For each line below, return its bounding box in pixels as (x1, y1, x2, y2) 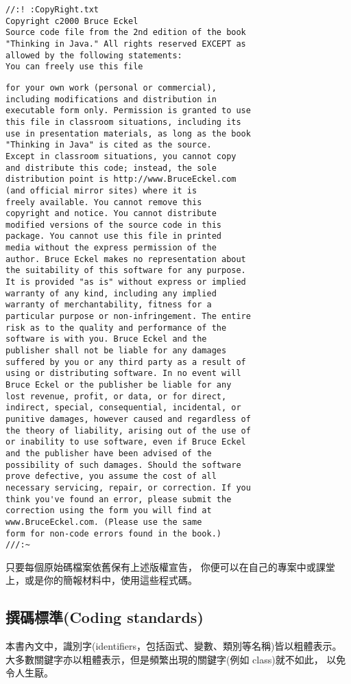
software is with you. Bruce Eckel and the (5, 334, 207, 344)
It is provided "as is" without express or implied (5, 277, 246, 287)
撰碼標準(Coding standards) (5, 606, 204, 628)
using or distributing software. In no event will (5, 368, 241, 379)
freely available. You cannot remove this (5, 197, 202, 207)
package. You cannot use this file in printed (5, 231, 221, 241)
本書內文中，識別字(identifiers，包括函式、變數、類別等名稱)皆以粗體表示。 (5, 639, 342, 653)
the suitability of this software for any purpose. (5, 266, 246, 276)
